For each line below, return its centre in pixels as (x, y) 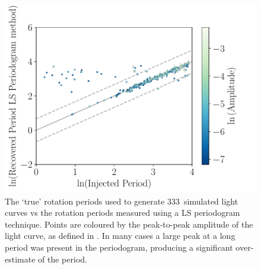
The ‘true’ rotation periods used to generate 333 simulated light (122, 201)
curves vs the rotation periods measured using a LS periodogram (122, 213)
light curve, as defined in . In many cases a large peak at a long (120, 236)
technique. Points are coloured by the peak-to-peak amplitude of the (129, 224)
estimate (20, 259)
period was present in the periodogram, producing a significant (119, 247)
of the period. (63, 259)
